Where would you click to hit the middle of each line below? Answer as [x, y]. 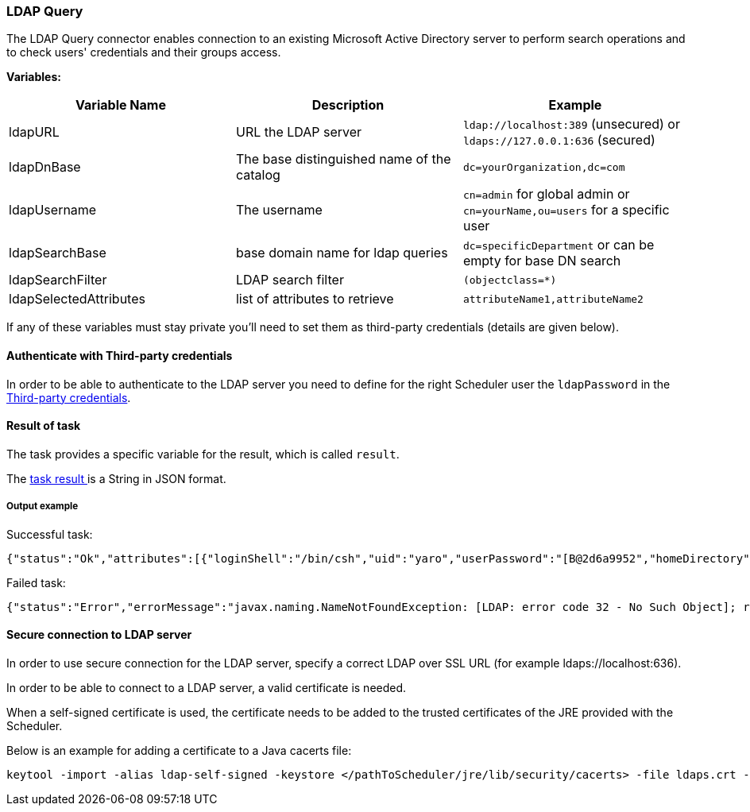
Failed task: [36, 582]
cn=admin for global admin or [546, 194]
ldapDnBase [45, 167]
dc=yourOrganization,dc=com [544, 167]
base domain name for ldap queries [342, 253]
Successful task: [50, 534]
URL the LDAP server [299, 132]
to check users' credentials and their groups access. [144, 52]
